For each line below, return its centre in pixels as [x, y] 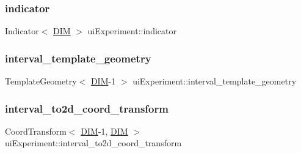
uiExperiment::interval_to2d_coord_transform [93, 143]
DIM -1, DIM [104, 131]
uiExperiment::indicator [132, 31]
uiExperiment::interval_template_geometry [215, 81]
